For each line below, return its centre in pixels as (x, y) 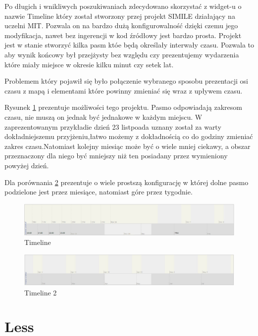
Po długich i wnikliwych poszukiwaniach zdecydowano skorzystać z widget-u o (123, 6)
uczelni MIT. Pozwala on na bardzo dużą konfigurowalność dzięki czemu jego (121, 25)
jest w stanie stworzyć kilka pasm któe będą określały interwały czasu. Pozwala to (129, 45)
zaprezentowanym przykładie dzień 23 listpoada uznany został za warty (113, 126)
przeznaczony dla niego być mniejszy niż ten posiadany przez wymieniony (116, 156)
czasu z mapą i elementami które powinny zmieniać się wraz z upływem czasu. (124, 90)
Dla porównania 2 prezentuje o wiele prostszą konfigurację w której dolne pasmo (127, 182)
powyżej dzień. (27, 165)
